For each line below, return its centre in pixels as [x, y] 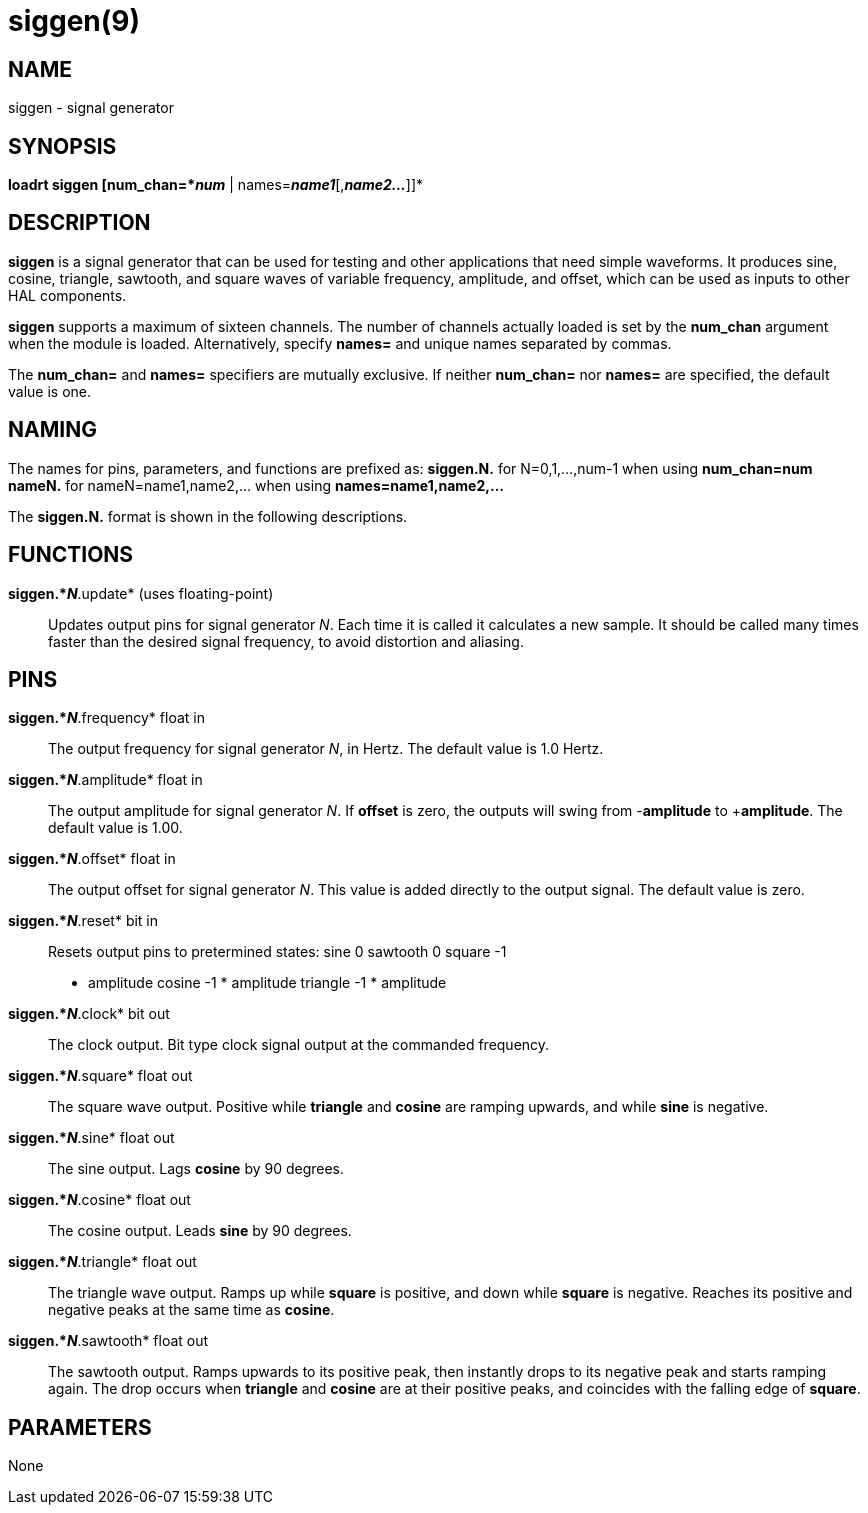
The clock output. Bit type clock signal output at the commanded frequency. [299, 1045]
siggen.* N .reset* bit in [83, 921]
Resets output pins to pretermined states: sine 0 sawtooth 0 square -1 [277, 952]
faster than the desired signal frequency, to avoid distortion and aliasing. [286, 641]
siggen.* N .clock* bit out [89, 1014]
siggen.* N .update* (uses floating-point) [141, 593]
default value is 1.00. [115, 828]
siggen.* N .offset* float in [92, 859]
